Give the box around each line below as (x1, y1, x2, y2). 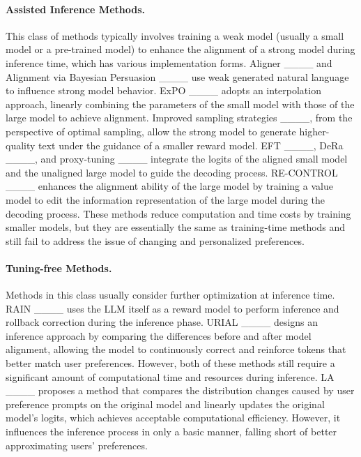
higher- (299, 123, 330, 138)
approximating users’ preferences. (6, 437, 148, 452)
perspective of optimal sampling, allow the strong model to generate (6, 123, 296, 138)
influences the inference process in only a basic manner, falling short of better (6, 424, 337, 439)
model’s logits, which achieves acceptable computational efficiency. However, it (6, 410, 341, 425)
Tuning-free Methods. (6, 260, 112, 275)
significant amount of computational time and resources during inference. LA (6, 369, 335, 384)
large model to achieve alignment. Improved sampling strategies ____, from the (6, 110, 353, 125)
